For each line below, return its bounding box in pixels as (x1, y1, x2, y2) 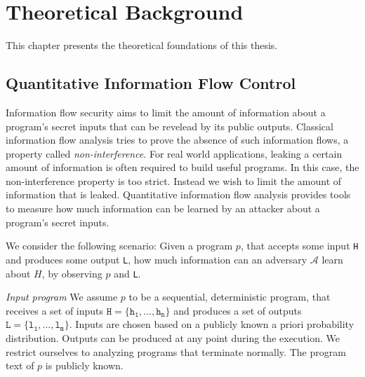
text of (6, 358, 34, 373)
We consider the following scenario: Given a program (6, 238, 233, 253)
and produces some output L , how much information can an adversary (6, 252, 307, 266)
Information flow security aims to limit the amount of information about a (6, 104, 326, 119)
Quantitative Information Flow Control (6, 72, 296, 94)
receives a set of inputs (6, 303, 104, 317)
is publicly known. (45, 358, 124, 373)
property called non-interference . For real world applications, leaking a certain (6, 146, 343, 160)
